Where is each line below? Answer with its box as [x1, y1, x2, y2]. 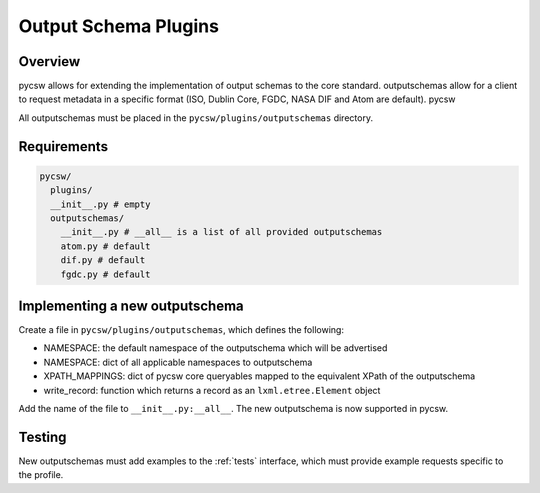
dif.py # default [60, 255, 146, 266]
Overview [18, 53, 81, 70]
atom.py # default [60, 240, 151, 252]
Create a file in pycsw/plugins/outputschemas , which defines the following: [18, 324, 345, 336]
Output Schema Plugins [18, 15, 220, 37]
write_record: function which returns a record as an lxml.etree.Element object [43, 384, 381, 396]
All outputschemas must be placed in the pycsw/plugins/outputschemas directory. [18, 111, 374, 124]
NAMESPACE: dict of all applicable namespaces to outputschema [43, 356, 313, 368]
